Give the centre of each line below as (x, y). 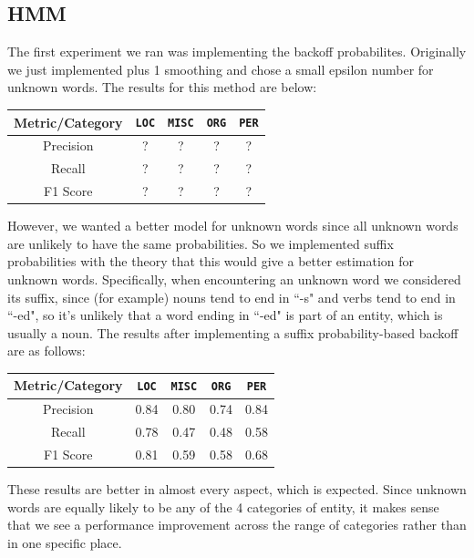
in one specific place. (65, 542)
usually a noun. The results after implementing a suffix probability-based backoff (233, 332)
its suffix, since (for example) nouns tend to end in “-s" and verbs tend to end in (232, 297)
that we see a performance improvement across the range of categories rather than (237, 525)
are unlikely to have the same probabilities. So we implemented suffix (201, 243)
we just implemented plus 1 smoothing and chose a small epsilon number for (221, 69)
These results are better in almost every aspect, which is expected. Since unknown (237, 489)
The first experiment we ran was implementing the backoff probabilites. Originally (237, 52)
